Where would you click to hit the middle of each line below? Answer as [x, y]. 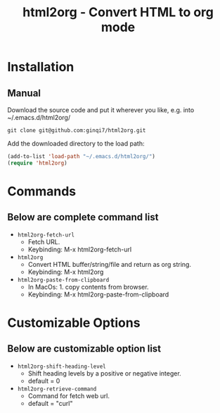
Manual [24, 93]
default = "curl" [50, 403]
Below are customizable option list [84, 349]
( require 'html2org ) [38, 163]
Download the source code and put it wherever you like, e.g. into [101, 110]
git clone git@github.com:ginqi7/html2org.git [77, 131]
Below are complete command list [83, 217]
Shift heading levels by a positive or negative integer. [104, 373]
